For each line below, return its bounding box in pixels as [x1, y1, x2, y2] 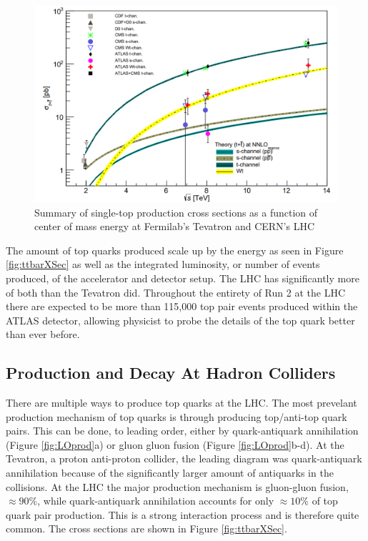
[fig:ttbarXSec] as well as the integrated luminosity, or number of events [6, 257, 320, 272]
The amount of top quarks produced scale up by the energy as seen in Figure [6, 242, 344, 257]
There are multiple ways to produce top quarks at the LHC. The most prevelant [6, 395, 357, 410]
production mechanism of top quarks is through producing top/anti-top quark [6, 409, 347, 424]
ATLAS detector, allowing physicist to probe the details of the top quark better [6, 312, 355, 327]
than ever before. [6, 327, 80, 342]
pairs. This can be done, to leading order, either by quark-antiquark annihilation [6, 423, 359, 438]
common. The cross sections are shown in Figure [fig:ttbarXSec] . [6, 521, 287, 536]
